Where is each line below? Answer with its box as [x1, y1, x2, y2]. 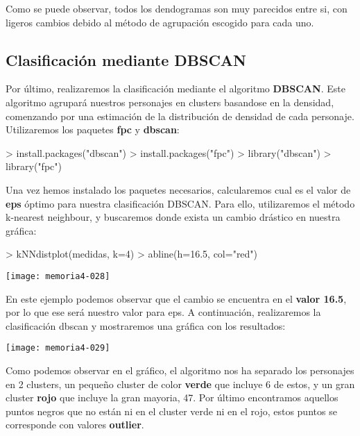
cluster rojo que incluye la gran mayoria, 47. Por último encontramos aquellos [6, 390, 338, 405]
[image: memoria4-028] [6, 271, 110, 281]
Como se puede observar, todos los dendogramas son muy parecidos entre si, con [6, 1, 348, 15]
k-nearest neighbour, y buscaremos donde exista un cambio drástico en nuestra [6, 210, 341, 224]
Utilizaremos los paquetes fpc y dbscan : [6, 122, 180, 137]
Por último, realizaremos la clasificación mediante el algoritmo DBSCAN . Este [6, 81, 345, 96]
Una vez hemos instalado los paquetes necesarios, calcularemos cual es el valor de [6, 182, 351, 196]
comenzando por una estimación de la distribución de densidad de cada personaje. [6, 108, 354, 123]
